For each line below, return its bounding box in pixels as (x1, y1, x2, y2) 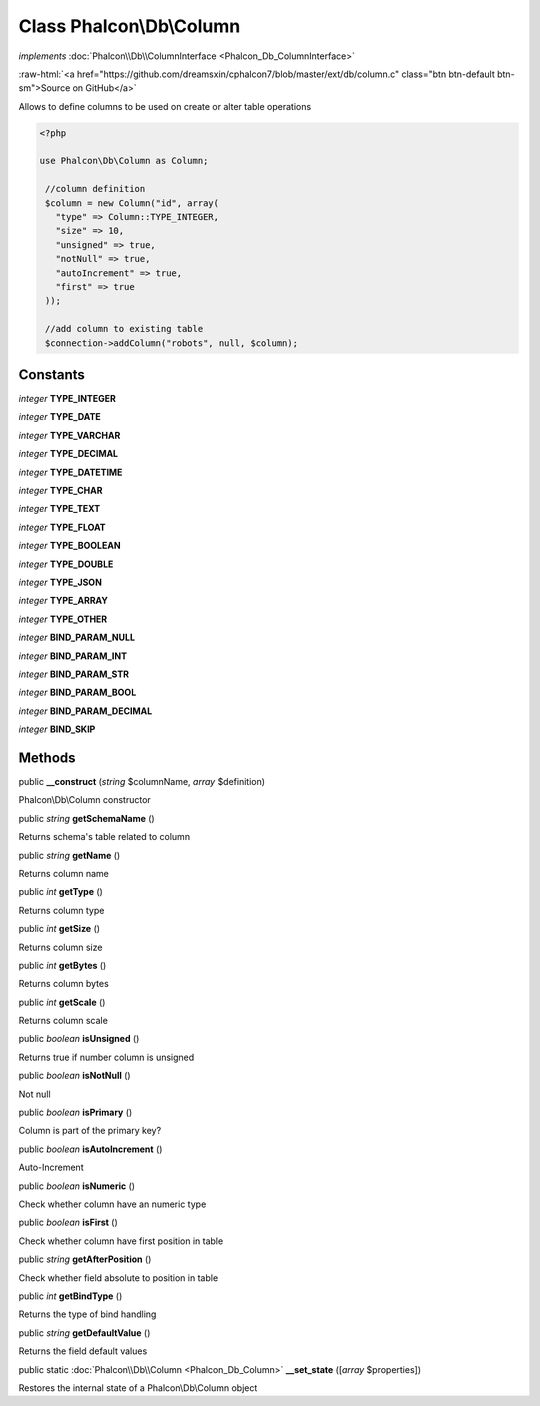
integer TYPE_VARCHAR (18, 429, 121, 441)
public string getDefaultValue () (18, 1326, 151, 1339)
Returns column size (18, 941, 103, 953)
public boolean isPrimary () (18, 1106, 133, 1119)
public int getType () (18, 886, 104, 898)
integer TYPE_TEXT (18, 503, 101, 515)
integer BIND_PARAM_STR (18, 668, 130, 680)
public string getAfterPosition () (18, 1253, 152, 1265)
